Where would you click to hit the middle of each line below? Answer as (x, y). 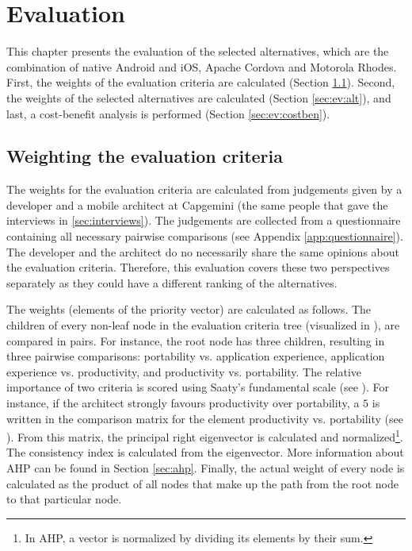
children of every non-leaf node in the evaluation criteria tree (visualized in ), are (203, 325)
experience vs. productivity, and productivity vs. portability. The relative (184, 371)
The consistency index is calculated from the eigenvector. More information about (205, 452)
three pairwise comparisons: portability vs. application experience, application (196, 356)
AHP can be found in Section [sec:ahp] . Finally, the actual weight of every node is (206, 468)
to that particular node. (64, 499)
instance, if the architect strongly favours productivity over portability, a (183, 403)
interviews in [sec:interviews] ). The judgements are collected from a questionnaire (204, 220)
